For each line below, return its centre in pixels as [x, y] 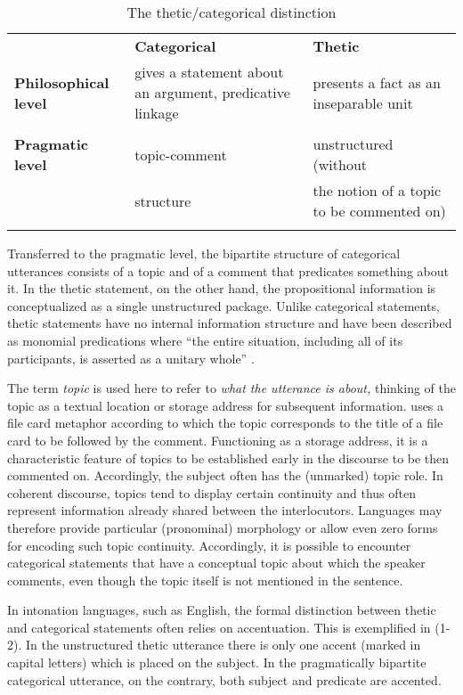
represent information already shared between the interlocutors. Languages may [225, 510]
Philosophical [62, 82]
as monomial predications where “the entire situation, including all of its [205, 340]
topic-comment [181, 154]
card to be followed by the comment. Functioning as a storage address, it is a [218, 440]
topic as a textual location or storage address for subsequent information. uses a [226, 405]
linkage [157, 113]
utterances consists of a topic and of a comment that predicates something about [228, 270]
